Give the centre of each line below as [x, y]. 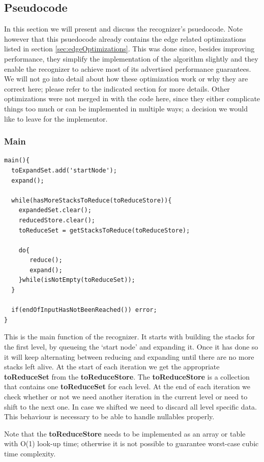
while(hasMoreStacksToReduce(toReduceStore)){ [92, 200]
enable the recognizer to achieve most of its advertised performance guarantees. [128, 68]
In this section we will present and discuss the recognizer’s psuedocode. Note [123, 29]
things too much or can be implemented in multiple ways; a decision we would [126, 108]
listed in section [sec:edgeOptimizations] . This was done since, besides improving [129, 49]
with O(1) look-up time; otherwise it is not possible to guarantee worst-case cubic [131, 443]
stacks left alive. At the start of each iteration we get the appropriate [112, 367]
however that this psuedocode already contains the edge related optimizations [125, 38]
